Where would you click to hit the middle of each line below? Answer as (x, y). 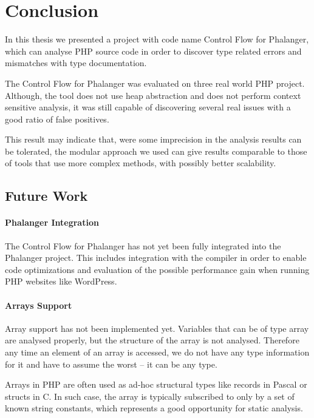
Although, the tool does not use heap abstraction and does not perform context (153, 95)
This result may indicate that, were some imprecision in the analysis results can (153, 139)
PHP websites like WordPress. (61, 281)
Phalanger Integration (52, 222)
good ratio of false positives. (57, 119)
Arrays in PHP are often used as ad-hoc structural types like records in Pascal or (156, 384)
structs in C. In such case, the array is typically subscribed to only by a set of (150, 396)
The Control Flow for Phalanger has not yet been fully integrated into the (143, 245)
